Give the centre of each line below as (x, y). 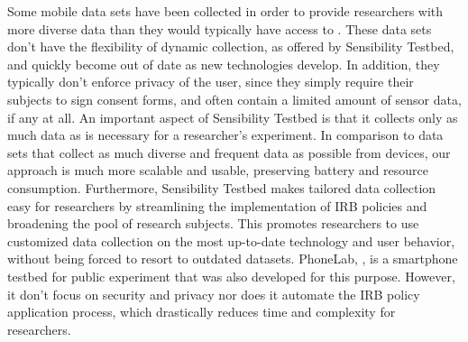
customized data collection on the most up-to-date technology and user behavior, (231, 240)
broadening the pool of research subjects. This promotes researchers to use (213, 223)
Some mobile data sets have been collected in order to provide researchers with (225, 11)
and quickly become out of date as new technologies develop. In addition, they (224, 64)
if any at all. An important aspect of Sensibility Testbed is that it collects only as (233, 117)
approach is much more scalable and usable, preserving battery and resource (218, 170)
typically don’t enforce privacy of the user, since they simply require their (211, 82)
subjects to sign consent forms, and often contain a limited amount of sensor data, (234, 99)
